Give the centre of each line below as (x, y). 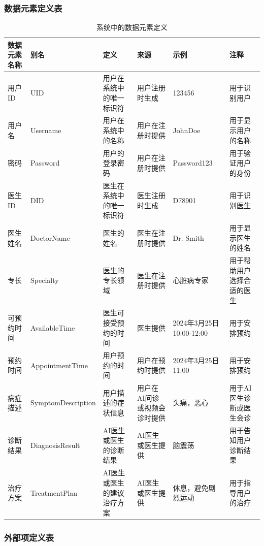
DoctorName (50, 237)
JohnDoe (187, 130)
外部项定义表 (29, 537)
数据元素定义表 (33, 8)
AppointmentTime (59, 365)
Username (46, 130)
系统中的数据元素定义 (132, 27)
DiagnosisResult (55, 445)
